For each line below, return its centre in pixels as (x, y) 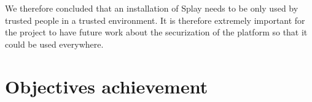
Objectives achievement (107, 86)
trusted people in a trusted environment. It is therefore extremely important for (155, 20)
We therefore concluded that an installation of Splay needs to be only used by (152, 8)
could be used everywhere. (54, 44)
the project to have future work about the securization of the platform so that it (156, 32)
